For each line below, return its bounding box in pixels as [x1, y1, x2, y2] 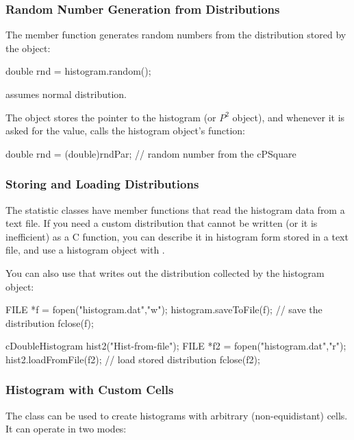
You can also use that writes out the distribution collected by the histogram [5, 265, 325, 280]
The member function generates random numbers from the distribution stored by [5, 27, 346, 42]
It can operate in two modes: [5, 421, 127, 436]
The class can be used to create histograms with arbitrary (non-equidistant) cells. [5, 408, 348, 422]
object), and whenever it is [232, 110, 345, 124]
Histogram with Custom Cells [5, 381, 174, 398]
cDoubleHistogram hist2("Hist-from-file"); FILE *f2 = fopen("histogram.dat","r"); [5, 339, 346, 353]
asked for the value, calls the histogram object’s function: [5, 123, 245, 138]
